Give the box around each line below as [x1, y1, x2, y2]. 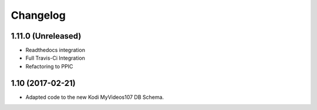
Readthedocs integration [25, 47, 85, 54]
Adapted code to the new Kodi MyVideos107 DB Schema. [25, 94, 164, 101]
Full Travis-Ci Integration [25, 54, 85, 61]
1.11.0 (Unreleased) [11, 31, 82, 41]
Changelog [11, 9, 66, 22]
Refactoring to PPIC [25, 63, 73, 70]
